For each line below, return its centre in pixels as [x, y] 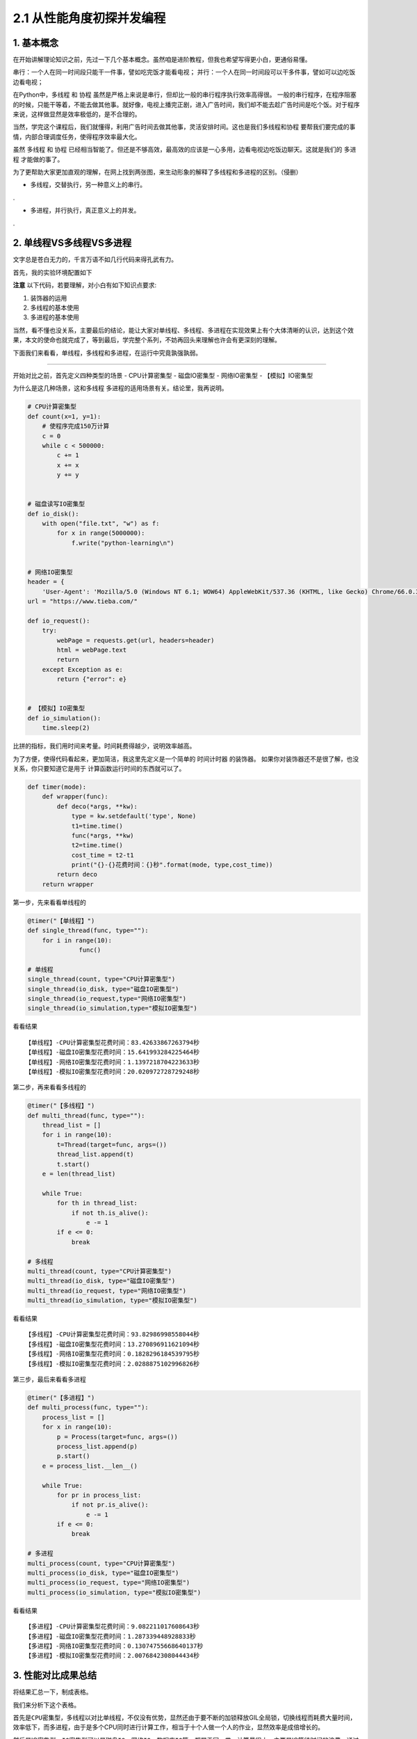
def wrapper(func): [75, 797]
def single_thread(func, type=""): [88, 931]
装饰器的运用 [49, 298]
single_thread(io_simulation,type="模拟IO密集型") [112, 1008]
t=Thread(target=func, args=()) [112, 1145]
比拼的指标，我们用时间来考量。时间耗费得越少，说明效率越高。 [104, 746]
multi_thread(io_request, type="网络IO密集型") [107, 1291]
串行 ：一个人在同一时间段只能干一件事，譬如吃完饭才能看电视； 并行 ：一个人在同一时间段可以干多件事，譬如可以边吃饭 [184, 72]
